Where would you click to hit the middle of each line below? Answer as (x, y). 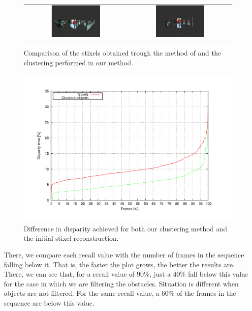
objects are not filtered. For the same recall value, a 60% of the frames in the (120, 293)
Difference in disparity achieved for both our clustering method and (126, 228)
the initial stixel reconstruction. (71, 238)
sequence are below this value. (49, 303)
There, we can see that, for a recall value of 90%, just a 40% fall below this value (126, 274)
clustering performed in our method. (79, 63)
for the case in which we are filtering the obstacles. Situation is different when (121, 283)
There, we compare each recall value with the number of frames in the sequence (124, 255)
